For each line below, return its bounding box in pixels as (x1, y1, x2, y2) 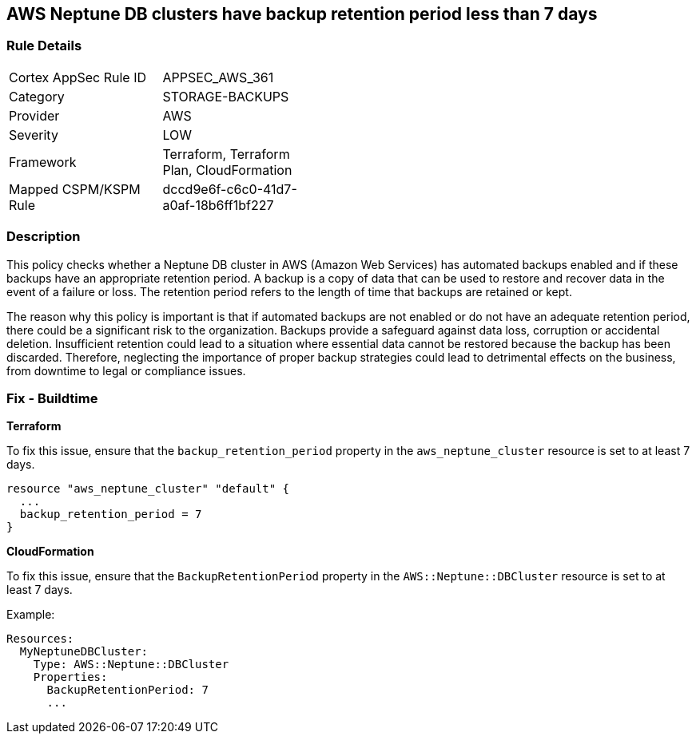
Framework (9, 153, 77, 170)
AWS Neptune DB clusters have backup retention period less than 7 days (6, 4, 598, 24)
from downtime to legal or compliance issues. (6, 363, 246, 378)
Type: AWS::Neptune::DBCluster (33, 658, 229, 671)
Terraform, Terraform (162, 145, 290, 162)
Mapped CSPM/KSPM (9, 180, 141, 197)
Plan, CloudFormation (162, 161, 292, 178)
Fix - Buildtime (6, 390, 98, 406)
